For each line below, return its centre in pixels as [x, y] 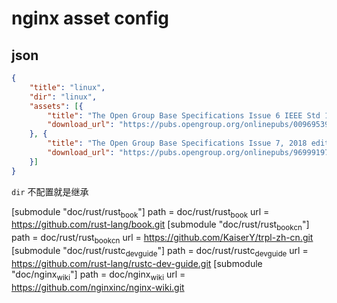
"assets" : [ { [56, 106]
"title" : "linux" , [67, 87]
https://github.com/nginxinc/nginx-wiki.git [98, 287]
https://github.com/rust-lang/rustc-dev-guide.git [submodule [137, 263]
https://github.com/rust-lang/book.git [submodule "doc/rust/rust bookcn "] [160, 225]
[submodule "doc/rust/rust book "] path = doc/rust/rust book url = [140, 212]
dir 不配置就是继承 [50, 191]
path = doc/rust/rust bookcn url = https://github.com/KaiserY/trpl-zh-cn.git [162, 239]
